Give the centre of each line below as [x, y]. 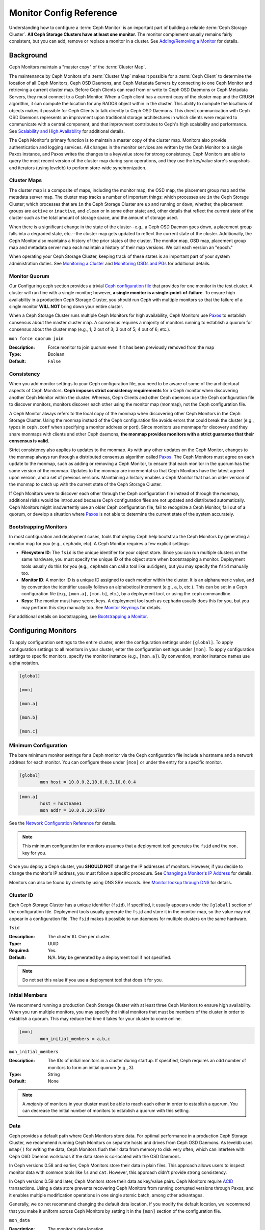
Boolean [56, 354]
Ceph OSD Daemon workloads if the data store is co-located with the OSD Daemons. [95, 1156]
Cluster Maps [26, 181]
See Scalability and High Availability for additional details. [67, 131]
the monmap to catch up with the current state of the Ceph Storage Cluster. [85, 484]
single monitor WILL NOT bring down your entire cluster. [66, 307]
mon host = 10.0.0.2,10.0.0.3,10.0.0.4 [88, 782]
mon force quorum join [36, 338]
